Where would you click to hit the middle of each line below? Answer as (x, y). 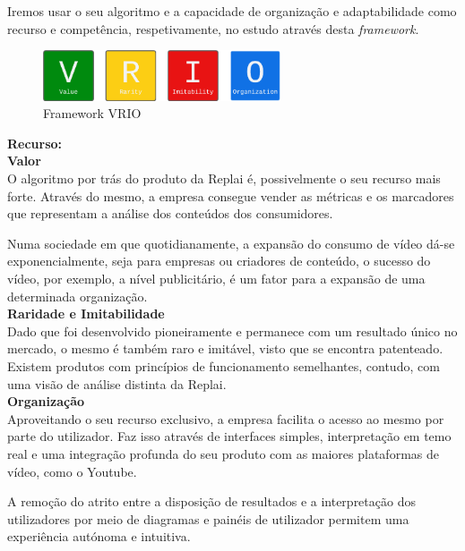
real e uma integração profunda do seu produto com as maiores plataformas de (223, 453)
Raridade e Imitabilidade (86, 314)
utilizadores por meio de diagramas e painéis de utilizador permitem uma (208, 518)
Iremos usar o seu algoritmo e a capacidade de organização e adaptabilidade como (232, 11)
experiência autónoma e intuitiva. (99, 536)
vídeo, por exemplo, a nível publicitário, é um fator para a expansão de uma (216, 279)
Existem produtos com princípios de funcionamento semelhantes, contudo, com (224, 366)
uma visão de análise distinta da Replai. (117, 383)
